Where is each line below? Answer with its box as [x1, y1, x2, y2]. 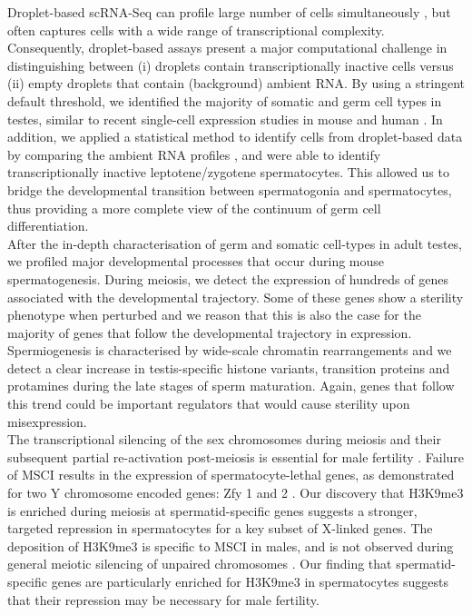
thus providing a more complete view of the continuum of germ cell [7, 198, 381, 217]
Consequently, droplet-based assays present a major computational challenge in [7, 38, 447, 57]
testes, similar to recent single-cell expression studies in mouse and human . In [7, 109, 443, 128]
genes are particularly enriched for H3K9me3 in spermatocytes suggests [51, 572, 449, 590]
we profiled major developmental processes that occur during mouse [7, 252, 385, 271]
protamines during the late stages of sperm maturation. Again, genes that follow [7, 376, 455, 395]
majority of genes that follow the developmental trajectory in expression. [7, 322, 412, 342]
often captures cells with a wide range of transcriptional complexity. [7, 20, 385, 39]
